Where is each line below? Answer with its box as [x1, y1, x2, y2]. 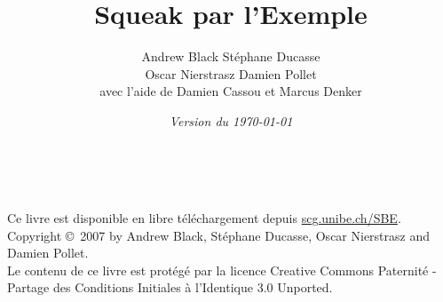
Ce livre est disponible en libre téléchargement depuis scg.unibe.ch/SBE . [7, 209, 401, 227]
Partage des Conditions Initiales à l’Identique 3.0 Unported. [7, 278, 333, 297]
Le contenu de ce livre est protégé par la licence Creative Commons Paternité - [7, 260, 437, 279]
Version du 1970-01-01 [169, 111, 293, 130]
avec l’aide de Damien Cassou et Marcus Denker [99, 82, 362, 100]
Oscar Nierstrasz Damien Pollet [145, 64, 317, 83]
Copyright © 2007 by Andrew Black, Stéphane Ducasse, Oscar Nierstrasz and [7, 226, 431, 244]
